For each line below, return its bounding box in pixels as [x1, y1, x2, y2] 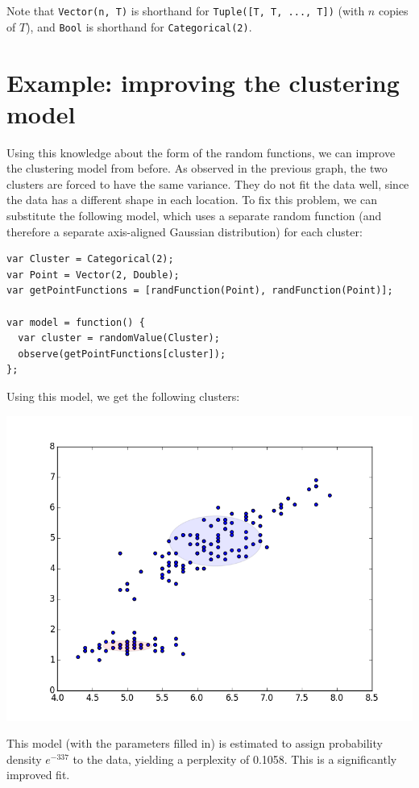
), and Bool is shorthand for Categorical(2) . [26, 18, 252, 35]
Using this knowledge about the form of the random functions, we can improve [6, 144, 396, 161]
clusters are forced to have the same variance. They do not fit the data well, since [6, 175, 409, 192]
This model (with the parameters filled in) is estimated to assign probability [6, 735, 383, 752]
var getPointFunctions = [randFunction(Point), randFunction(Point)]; [6, 285, 393, 297]
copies [378, 2, 409, 19]
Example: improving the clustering [6, 65, 400, 98]
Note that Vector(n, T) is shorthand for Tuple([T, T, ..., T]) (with [6, 2, 365, 19]
